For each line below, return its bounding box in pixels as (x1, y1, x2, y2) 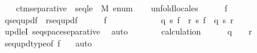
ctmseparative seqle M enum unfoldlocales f (16, 2, 228, 14)
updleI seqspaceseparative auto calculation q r (4, 25, 252, 38)
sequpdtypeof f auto (4, 36, 92, 49)
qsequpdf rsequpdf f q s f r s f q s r (4, 13, 234, 26)
